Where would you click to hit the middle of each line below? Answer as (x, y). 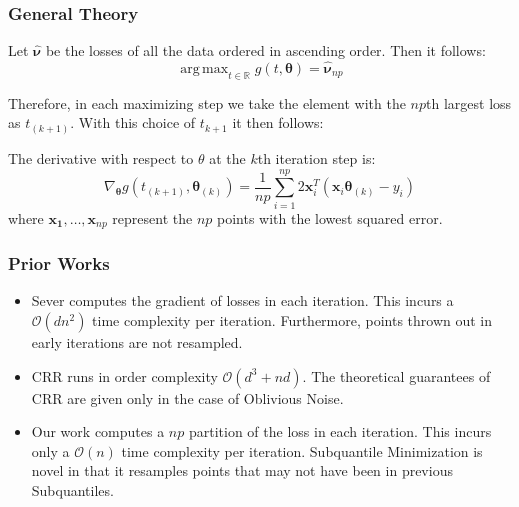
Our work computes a (98, 431)
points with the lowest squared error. (330, 217)
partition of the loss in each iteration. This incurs (340, 431)
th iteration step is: (316, 157)
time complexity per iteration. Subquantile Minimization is (302, 450)
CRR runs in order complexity (124, 375)
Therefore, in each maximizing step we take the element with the (207, 102)
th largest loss (469, 102)
